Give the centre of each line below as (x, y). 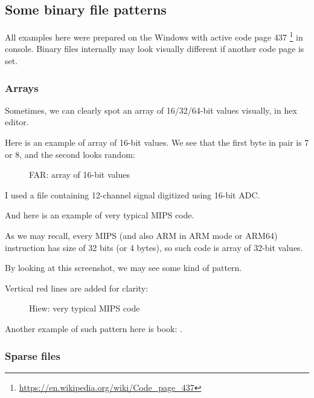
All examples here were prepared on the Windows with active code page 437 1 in (154, 36)
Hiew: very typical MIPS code (85, 308)
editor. (17, 122)
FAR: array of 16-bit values (79, 175)
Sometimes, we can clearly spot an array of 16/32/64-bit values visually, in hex (151, 110)
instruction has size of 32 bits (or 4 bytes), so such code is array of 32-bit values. (154, 247)
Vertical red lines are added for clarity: (77, 288)
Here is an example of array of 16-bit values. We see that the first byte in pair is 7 (157, 142)
